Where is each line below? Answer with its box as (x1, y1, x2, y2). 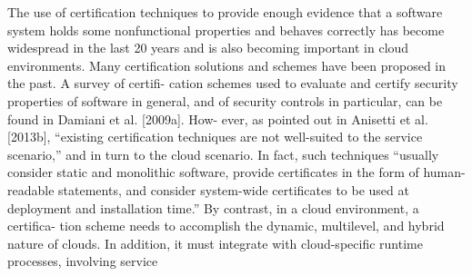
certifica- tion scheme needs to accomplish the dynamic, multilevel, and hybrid (7, 216, 445, 235)
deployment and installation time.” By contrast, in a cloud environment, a (7, 198, 419, 217)
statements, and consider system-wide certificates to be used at (58, 180, 409, 199)
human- (423, 163, 466, 182)
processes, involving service (7, 251, 158, 271)
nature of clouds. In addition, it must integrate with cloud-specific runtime (7, 233, 423, 252)
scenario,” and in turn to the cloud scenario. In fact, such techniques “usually (7, 144, 439, 163)
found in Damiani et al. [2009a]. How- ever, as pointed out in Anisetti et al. (7, 109, 428, 128)
